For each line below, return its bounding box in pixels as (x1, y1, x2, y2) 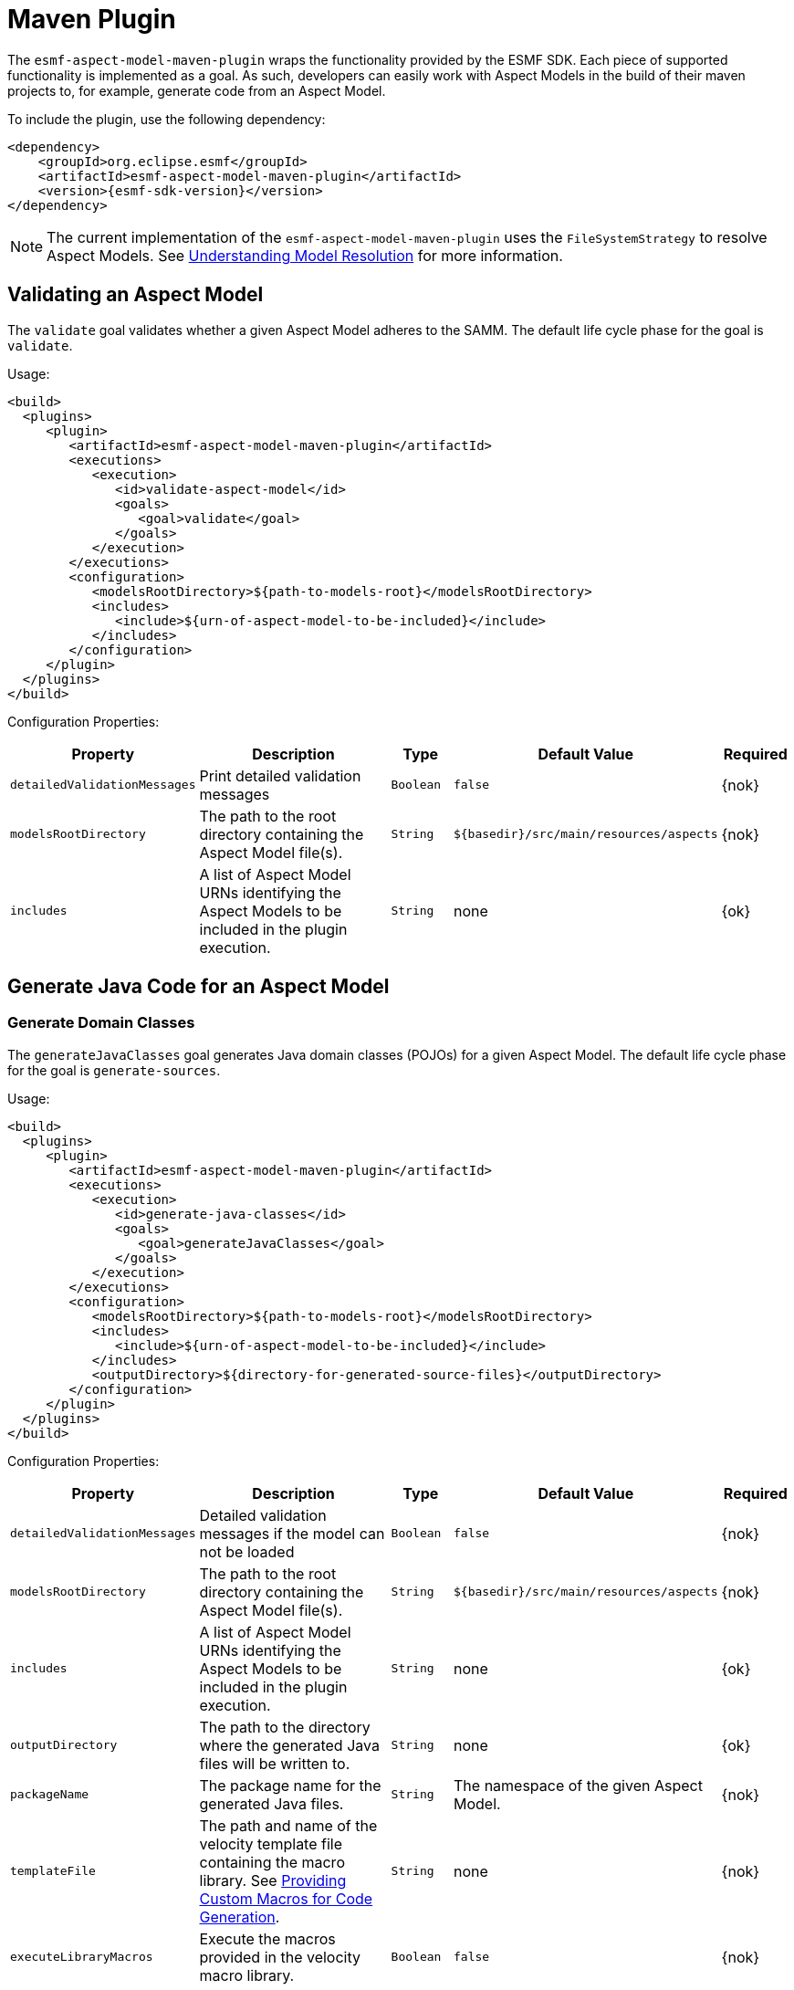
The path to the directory (199, 1717, 371, 1736)
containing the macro (199, 1852, 345, 1871)
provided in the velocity (199, 1947, 361, 1966)
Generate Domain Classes (7, 1013, 195, 1032)
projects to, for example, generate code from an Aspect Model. (7, 82, 386, 99)
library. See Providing (199, 1870, 347, 1890)
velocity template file (199, 1834, 343, 1853)
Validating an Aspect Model (7, 283, 264, 307)
